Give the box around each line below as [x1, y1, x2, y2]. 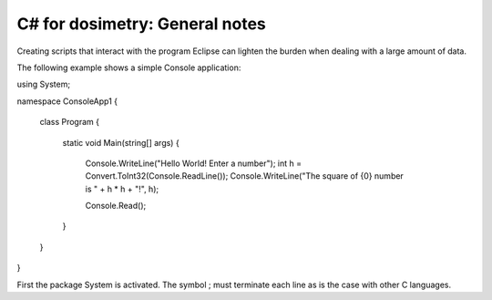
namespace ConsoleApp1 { [16, 96, 118, 107]
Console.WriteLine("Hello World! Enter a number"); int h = [85, 158, 302, 169]
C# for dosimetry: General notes [16, 14, 266, 34]
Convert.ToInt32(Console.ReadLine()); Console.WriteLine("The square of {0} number [85, 171, 405, 181]
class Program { [39, 117, 100, 128]
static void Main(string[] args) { [62, 137, 179, 148]
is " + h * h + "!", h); [85, 183, 159, 194]
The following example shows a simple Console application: [16, 62, 241, 73]
